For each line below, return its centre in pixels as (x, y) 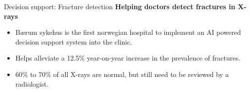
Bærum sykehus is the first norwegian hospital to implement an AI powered (128, 32)
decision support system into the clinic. (74, 41)
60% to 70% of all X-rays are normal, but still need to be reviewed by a (122, 74)
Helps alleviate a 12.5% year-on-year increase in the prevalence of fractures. (128, 58)
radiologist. (32, 84)
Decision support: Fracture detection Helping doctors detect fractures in (120, 6)
